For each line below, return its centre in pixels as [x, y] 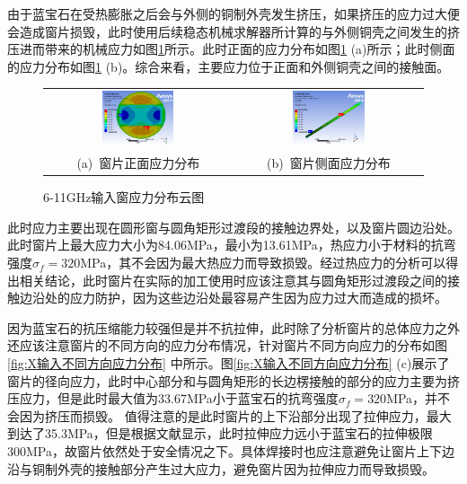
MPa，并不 [419, 398]
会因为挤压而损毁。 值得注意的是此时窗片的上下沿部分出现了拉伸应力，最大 [229, 415]
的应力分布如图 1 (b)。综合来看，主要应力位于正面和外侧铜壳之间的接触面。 [229, 66]
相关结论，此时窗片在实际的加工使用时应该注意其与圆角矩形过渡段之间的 [233, 280]
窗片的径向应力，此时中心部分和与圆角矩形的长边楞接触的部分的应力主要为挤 [233, 380]
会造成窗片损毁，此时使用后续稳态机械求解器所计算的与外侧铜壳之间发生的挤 [233, 31]
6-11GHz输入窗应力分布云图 [124, 197]
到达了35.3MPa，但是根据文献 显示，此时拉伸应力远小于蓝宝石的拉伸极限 [220, 433]
